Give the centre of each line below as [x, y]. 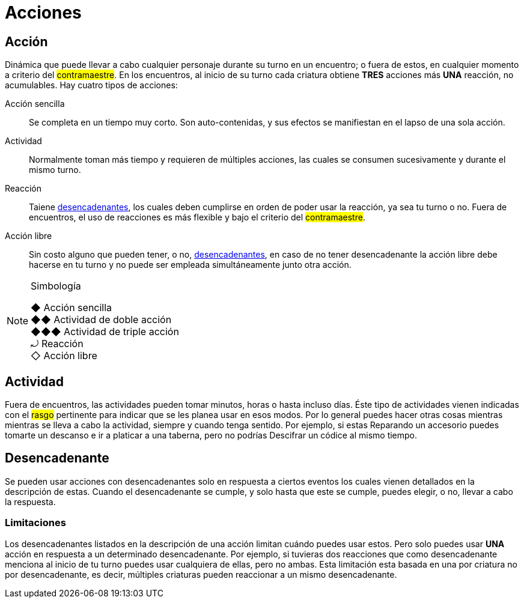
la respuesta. [30, 501]
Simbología [56, 286]
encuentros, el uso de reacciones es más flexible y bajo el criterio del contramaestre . [197, 217]
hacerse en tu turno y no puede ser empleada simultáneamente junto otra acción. [190, 265]
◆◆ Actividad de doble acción [101, 320]
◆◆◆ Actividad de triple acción [105, 332]
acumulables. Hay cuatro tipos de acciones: [91, 85]
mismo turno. [55, 170]
